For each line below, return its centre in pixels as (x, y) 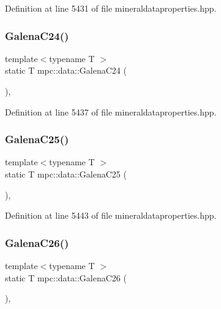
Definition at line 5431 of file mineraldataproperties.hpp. (111, 8)
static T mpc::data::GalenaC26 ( (66, 277)
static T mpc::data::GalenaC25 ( (66, 174)
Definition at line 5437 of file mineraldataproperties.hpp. (111, 111)
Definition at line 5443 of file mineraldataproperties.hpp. (111, 215)
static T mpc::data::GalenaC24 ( (66, 70)
